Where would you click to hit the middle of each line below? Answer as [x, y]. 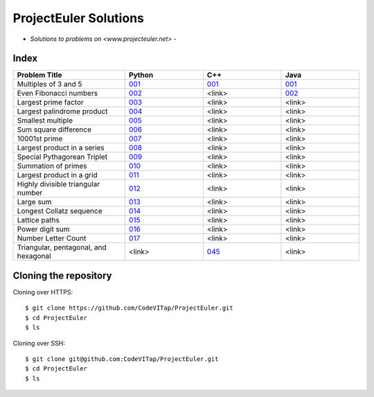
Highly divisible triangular [59, 184]
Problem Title [39, 75]
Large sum [34, 202]
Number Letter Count [52, 238]
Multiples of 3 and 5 [50, 85]
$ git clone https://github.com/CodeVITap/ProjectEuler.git [129, 308]
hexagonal [34, 256]
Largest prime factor [51, 103]
